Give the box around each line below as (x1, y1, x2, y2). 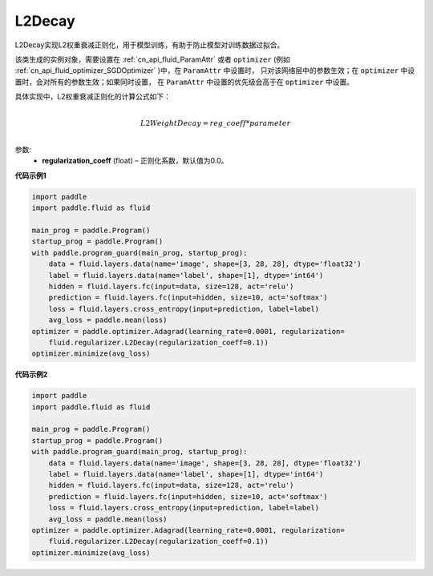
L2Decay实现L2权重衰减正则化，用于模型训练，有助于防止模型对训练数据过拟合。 (14, 40, 285, 50)
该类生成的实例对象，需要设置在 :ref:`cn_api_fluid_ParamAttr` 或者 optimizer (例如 (14, 54, 290, 64)
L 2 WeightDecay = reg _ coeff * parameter (140, 119, 291, 128)
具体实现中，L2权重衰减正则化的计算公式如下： (14, 92, 172, 102)
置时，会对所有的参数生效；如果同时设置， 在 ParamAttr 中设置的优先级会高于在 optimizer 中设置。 (14, 77, 354, 87)
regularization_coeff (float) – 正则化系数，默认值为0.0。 (42, 156, 229, 166)
